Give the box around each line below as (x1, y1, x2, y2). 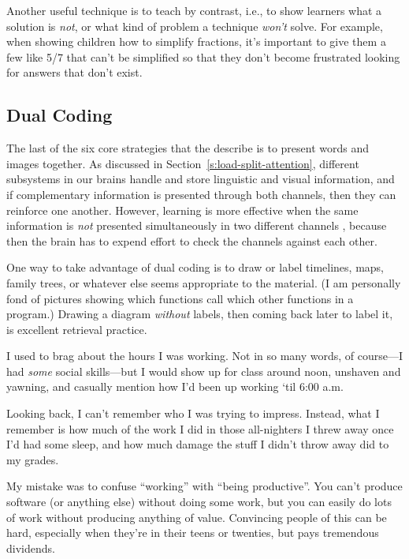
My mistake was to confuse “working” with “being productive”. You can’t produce (6, 478, 403, 494)
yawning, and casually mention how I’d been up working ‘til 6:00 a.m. (6, 378, 344, 395)
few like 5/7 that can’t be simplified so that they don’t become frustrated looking (6, 48, 400, 65)
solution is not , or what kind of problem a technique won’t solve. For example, (6, 17, 383, 34)
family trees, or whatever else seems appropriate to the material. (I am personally (6, 274, 401, 291)
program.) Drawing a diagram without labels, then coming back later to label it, (6, 306, 393, 322)
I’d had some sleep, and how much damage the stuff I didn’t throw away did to (6, 436, 389, 452)
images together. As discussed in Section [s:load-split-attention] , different (6, 155, 359, 171)
